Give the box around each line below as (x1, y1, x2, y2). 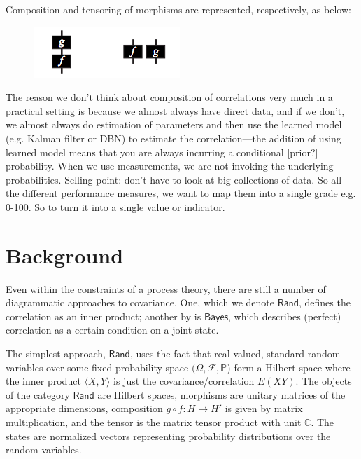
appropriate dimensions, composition (6, 401, 163, 416)
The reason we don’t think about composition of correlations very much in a (6, 90, 333, 104)
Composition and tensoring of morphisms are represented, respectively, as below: (6, 2, 351, 16)
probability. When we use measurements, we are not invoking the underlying (6, 158, 334, 173)
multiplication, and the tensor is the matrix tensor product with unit (6, 415, 302, 429)
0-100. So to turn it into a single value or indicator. (6, 199, 225, 214)
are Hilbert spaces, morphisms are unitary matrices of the (97, 387, 346, 402)
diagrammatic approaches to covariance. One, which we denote (6, 295, 274, 310)
